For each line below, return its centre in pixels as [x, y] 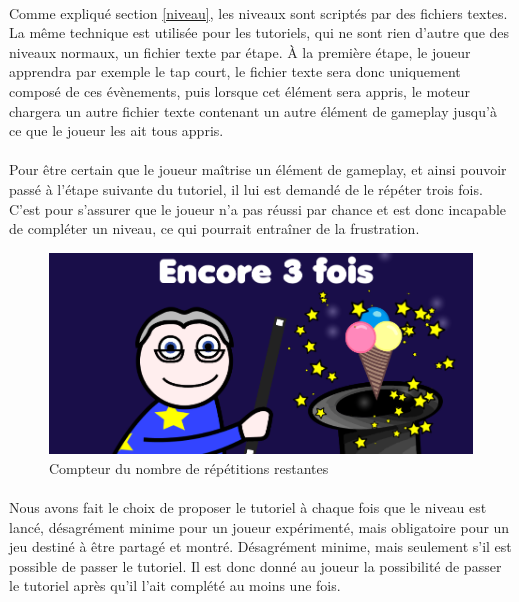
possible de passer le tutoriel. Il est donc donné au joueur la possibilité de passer [255, 565]
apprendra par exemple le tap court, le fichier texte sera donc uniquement [235, 71]
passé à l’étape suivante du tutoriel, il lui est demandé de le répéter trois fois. [246, 188]
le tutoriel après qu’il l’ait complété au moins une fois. [175, 585]
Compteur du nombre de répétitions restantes [189, 467]
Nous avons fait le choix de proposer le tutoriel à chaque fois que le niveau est [248, 506]
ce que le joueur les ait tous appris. [116, 130]
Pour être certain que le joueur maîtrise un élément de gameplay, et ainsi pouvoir [258, 169]
